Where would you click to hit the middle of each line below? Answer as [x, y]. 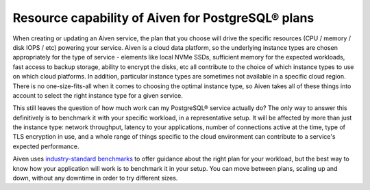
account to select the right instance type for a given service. [98, 95]
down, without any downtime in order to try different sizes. [95, 178]
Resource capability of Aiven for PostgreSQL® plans [163, 18]
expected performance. [46, 146]
